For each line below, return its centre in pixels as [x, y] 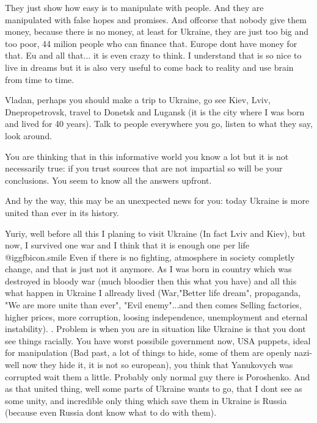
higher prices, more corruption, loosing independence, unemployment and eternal [156, 316]
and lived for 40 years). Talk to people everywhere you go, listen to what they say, [159, 124]
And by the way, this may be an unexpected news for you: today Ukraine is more [157, 201]
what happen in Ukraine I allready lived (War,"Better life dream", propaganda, [153, 293]
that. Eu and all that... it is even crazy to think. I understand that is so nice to [153, 55]
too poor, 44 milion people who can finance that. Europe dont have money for [151, 43]
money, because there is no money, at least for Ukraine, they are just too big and [157, 31]
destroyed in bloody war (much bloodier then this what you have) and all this [151, 280]
